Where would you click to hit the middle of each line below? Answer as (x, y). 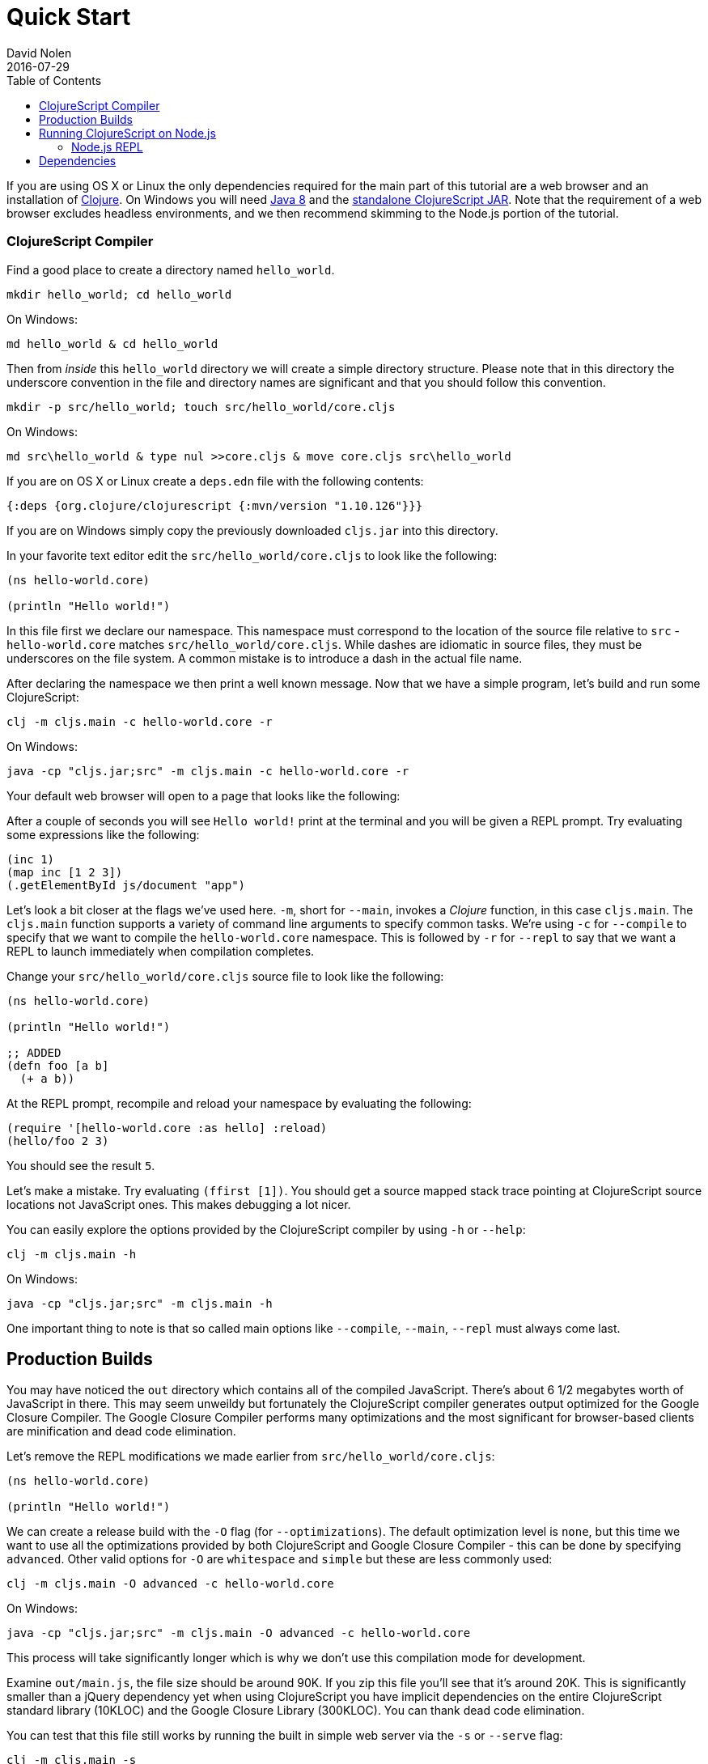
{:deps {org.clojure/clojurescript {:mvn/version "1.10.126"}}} (215, 505)
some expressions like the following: (103, 834)
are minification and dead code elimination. (121, 1431)
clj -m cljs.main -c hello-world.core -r (140, 721)
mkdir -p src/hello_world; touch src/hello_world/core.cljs (201, 407)
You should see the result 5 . (81, 1165)
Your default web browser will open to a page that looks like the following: (203, 795)
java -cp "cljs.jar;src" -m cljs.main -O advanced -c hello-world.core (239, 1633)
